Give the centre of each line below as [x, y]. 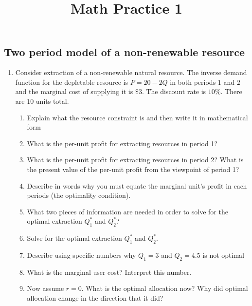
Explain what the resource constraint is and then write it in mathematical [137, 117]
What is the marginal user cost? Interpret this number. [109, 272]
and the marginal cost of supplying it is [74, 91]
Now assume [45, 288]
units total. [52, 101]
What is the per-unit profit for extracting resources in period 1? [122, 143]
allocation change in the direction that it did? [95, 297]
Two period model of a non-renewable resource [125, 52]
